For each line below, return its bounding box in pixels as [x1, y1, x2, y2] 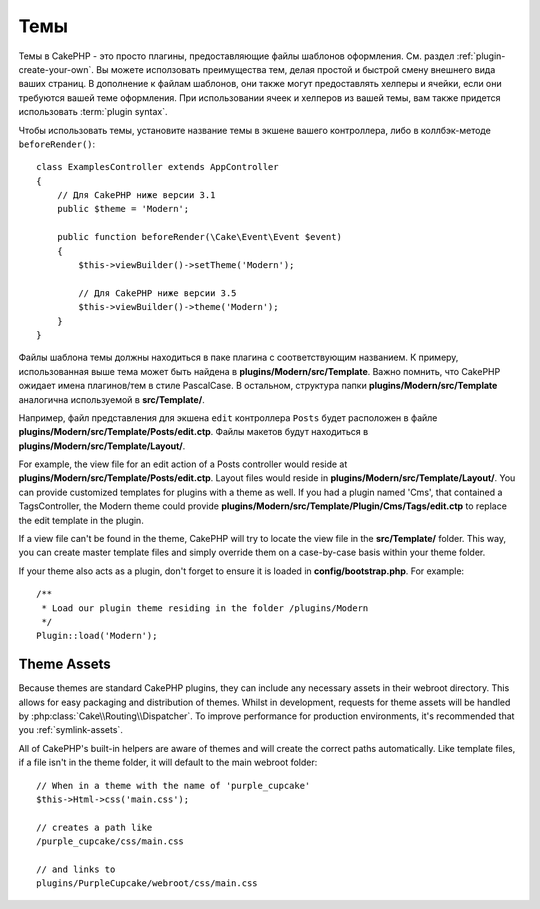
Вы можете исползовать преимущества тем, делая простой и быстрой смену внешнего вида [96, 63, 496, 75]
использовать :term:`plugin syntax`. [18, 106, 168, 118]
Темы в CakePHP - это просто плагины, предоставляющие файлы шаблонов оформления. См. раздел [18, 50, 455, 62]
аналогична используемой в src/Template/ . [18, 393, 205, 405]
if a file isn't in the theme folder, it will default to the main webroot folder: [18, 756, 318, 769]
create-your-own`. [18, 63, 95, 75]
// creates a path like [36, 821, 153, 833]
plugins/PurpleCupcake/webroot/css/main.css [36, 878, 259, 889]
